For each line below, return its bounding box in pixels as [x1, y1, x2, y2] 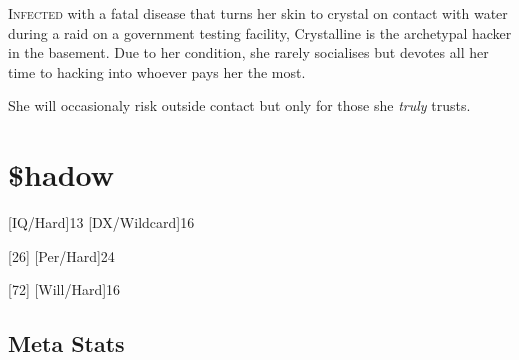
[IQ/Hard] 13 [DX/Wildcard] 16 [8, 212, 195, 233]
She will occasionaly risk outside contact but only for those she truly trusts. [8, 95, 471, 116]
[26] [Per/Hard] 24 [8, 245, 115, 266]
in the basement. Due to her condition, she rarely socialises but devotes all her [8, 42, 489, 63]
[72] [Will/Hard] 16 [8, 279, 121, 300]
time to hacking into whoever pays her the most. [8, 61, 306, 82]
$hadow [8, 154, 115, 195]
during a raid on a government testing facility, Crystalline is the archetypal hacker [8, 22, 512, 43]
